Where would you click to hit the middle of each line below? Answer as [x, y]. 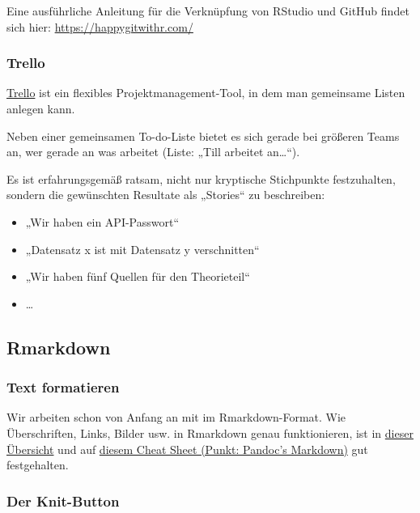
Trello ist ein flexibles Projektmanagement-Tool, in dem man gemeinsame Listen [206, 93]
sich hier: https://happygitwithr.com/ [100, 26]
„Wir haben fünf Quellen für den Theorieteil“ [138, 276]
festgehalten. [38, 465]
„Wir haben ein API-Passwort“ [102, 221]
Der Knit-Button [63, 500]
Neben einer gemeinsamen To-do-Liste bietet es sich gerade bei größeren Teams [203, 136]
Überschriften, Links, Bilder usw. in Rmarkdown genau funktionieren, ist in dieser [210, 432]
